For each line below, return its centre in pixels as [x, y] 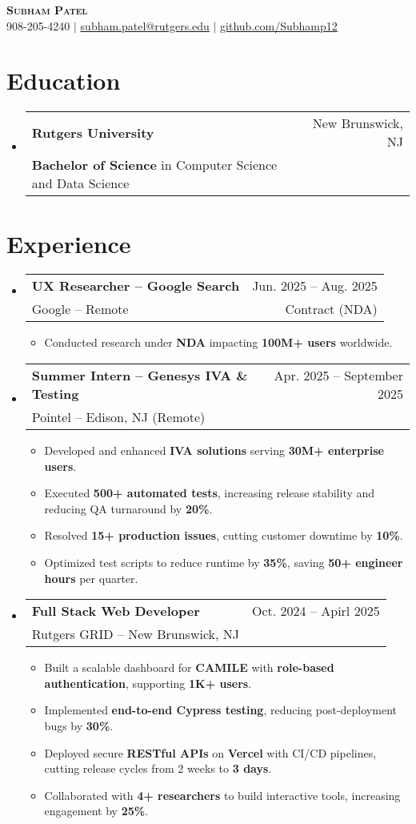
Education [64, 80]
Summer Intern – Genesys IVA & [140, 376]
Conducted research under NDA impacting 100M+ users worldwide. [218, 342]
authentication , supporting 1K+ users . [148, 683]
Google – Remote [80, 309]
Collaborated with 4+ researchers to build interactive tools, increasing [222, 795]
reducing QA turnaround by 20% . [128, 508]
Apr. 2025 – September [338, 376]
